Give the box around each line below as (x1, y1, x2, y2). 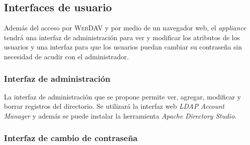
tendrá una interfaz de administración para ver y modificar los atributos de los (4, 32, 240, 42)
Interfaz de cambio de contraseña (4, 131, 138, 144)
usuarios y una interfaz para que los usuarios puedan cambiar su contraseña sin (4, 42, 242, 52)
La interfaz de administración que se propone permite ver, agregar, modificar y (4, 91, 241, 101)
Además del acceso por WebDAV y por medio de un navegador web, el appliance (4, 23, 246, 33)
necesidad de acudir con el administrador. (4, 51, 129, 61)
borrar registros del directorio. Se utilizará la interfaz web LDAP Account (4, 101, 225, 111)
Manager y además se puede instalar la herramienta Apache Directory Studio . (4, 110, 237, 121)
